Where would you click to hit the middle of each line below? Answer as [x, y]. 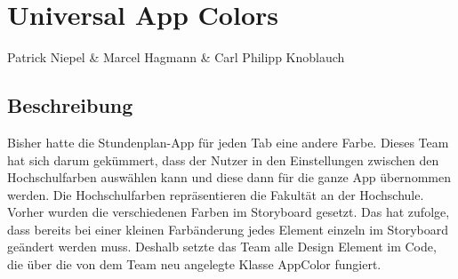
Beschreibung [70, 105]
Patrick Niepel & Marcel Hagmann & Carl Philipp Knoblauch [176, 57]
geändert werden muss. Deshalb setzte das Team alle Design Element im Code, [222, 247]
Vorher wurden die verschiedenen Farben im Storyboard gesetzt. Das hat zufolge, [229, 212]
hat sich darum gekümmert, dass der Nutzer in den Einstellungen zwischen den [223, 159]
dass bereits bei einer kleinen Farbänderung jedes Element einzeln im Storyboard [228, 229]
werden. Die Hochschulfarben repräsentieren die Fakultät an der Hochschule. [216, 194]
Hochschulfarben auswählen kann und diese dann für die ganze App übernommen [229, 177]
